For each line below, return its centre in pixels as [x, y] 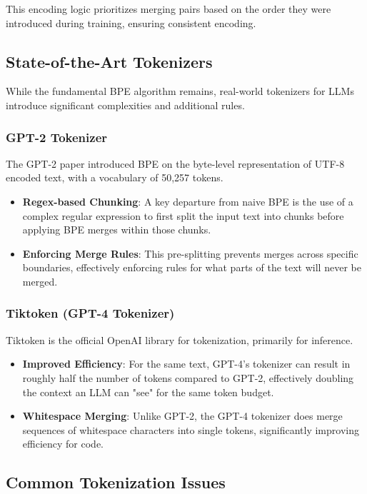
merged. [40, 281]
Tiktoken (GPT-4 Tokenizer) [90, 313]
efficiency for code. [63, 444]
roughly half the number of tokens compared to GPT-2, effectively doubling [188, 377]
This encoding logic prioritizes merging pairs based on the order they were [169, 9]
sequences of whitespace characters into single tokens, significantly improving [191, 429]
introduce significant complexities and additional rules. [125, 105]
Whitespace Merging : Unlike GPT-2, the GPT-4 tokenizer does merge [182, 416]
